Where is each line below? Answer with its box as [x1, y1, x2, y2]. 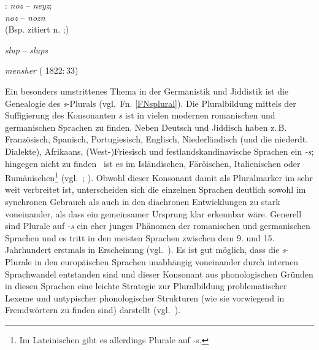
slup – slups [5, 43, 48, 56]
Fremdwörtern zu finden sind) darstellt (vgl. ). [5, 303, 180, 316]
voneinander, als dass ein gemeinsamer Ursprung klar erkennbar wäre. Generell [5, 207, 302, 220]
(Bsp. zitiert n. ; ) [5, 23, 69, 36]
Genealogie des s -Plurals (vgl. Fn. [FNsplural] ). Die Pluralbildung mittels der [5, 96, 296, 109]
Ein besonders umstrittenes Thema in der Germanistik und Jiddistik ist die [5, 84, 289, 97]
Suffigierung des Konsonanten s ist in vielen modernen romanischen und [5, 109, 275, 122]
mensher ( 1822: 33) [5, 64, 79, 77]
